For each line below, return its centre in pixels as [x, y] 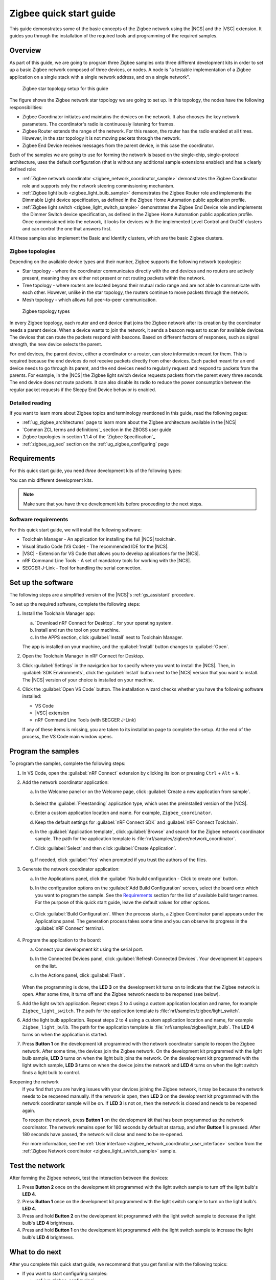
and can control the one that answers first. [67, 229]
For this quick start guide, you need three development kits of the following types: [96, 471]
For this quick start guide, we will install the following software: [76, 529]
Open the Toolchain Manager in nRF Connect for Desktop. [83, 656]
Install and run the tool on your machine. [77, 630]
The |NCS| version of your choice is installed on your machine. [88, 680]
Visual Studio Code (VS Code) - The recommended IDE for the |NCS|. [95, 546]
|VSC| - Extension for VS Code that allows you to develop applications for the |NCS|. [111, 553]
